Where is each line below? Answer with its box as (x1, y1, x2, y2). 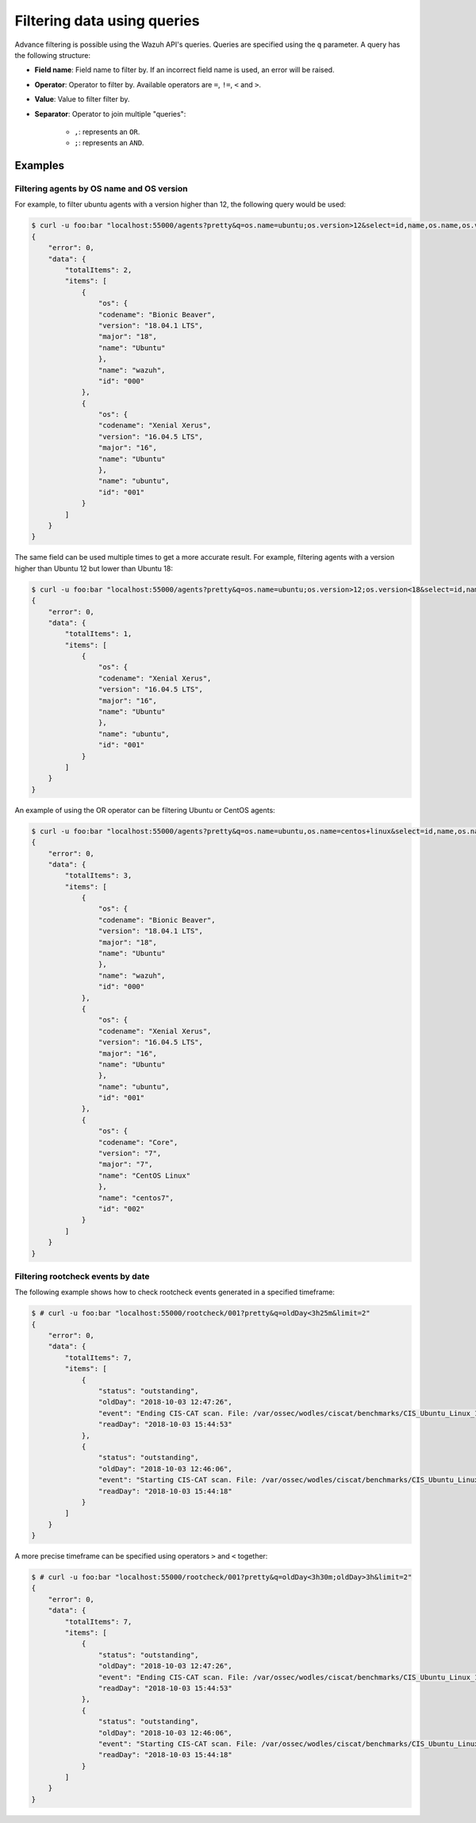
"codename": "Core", (98, 1138, 178, 1147)
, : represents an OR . (74, 127, 140, 137)
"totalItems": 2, (64, 265, 132, 274)
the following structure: (14, 50, 91, 60)
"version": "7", (98, 1149, 162, 1158)
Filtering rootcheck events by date (14, 1270, 150, 1281)
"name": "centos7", (98, 1193, 175, 1202)
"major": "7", (98, 1160, 154, 1169)
